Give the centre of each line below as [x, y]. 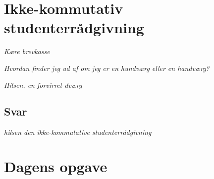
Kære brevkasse [27, 51]
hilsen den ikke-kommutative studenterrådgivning [78, 132]
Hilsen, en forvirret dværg [43, 85]
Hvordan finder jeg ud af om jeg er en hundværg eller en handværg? [107, 68]
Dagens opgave [56, 166]
